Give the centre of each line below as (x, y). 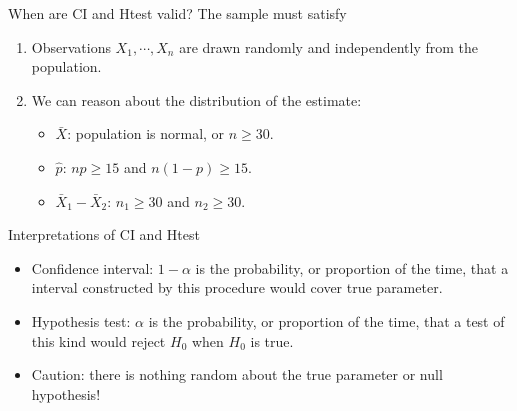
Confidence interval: (92, 267)
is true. (272, 340)
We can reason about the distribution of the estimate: (196, 99)
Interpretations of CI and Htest (104, 234)
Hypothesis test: (81, 320)
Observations (71, 46)
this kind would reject (98, 340)
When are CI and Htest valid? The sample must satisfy (177, 13)
